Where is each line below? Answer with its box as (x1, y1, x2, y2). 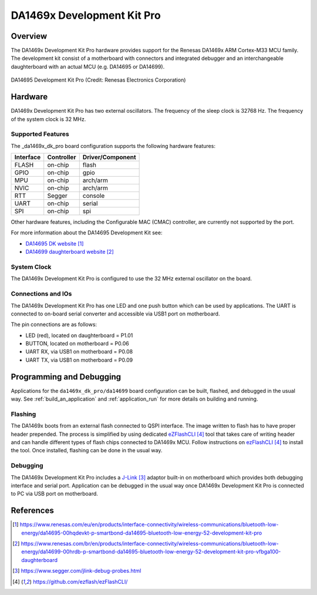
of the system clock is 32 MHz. (11, 115, 86, 123)
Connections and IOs (11, 290, 72, 298)
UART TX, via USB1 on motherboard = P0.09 (25, 356, 133, 364)
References (11, 506, 54, 516)
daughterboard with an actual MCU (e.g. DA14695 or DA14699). (11, 63, 165, 70)
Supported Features (11, 130, 70, 138)
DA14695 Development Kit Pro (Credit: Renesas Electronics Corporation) (11, 76, 186, 83)
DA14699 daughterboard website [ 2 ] (25, 248, 114, 256)
